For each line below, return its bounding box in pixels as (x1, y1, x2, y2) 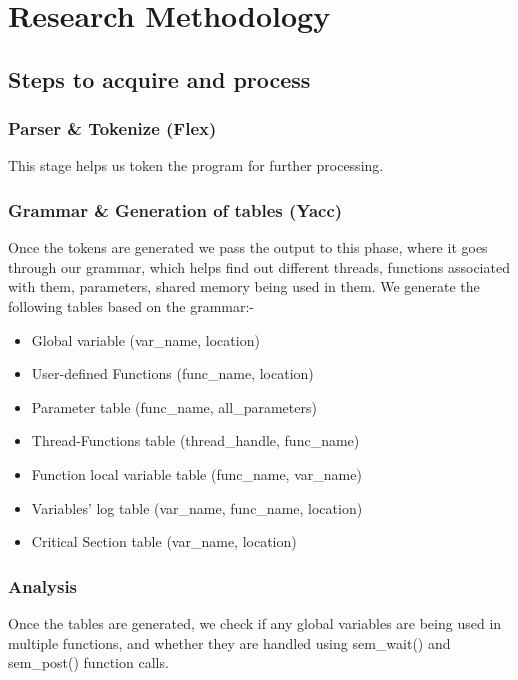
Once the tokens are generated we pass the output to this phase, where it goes (8, 237, 488, 258)
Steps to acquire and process (8, 63, 311, 94)
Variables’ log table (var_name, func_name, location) (31, 497, 363, 518)
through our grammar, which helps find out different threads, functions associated (8, 256, 510, 277)
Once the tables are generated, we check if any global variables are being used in (8, 612, 502, 633)
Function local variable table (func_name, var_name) (31, 463, 362, 484)
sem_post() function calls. (8, 652, 169, 673)
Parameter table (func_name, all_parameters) (31, 396, 317, 417)
